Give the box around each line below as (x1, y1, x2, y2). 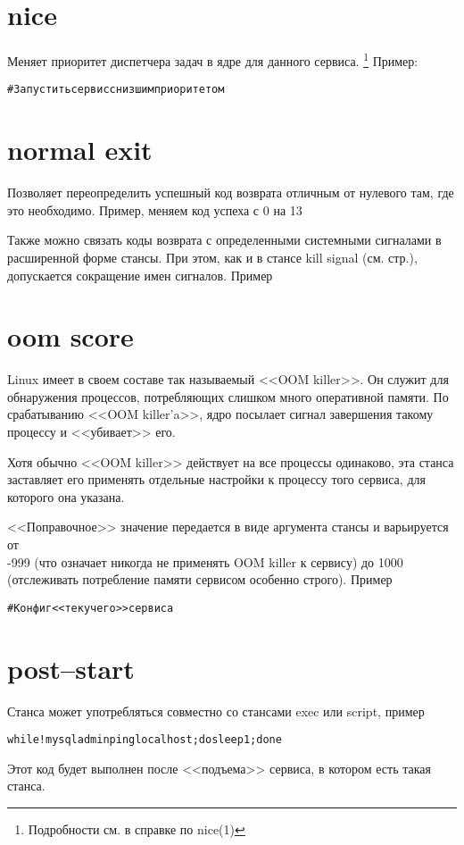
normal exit (7, 131, 153, 168)
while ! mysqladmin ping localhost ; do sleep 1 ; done (7, 733, 282, 747)
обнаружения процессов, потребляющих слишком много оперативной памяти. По (7, 387, 449, 406)
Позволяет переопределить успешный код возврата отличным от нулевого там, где (7, 183, 454, 202)
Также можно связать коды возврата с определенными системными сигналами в (7, 230, 442, 249)
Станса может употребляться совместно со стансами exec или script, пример (7, 701, 425, 720)
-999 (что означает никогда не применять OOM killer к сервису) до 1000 (7, 552, 403, 571)
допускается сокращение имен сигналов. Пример (7, 265, 273, 284)
